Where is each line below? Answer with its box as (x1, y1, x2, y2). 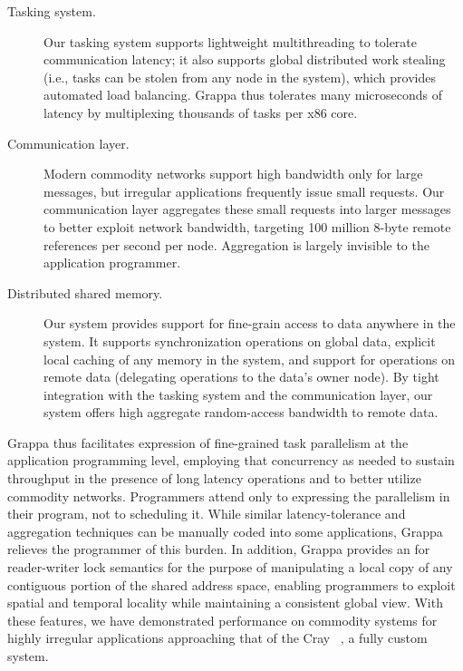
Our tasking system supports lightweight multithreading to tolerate (43, 32, 418, 51)
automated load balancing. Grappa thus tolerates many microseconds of (43, 85, 442, 104)
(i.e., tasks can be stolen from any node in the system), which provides (43, 67, 436, 86)
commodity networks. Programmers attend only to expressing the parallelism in (7, 486, 450, 505)
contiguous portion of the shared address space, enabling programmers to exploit (7, 575, 456, 594)
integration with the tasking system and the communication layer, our (43, 384, 433, 404)
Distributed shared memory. (7, 283, 163, 302)
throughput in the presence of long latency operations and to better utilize (7, 469, 421, 488)
